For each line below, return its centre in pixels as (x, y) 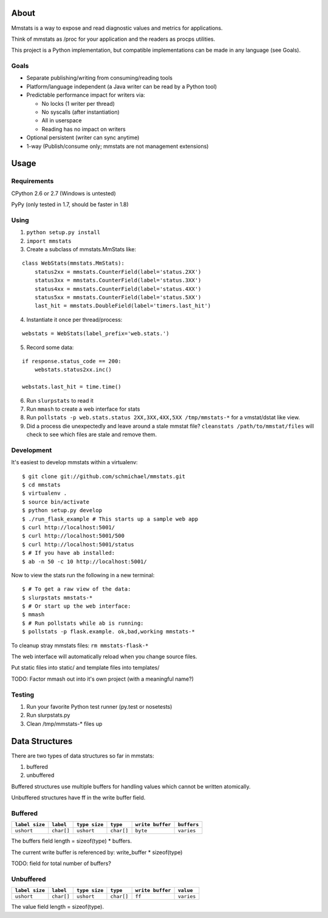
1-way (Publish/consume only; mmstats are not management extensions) (118, 146)
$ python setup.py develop (62, 510)
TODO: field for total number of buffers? (61, 863)
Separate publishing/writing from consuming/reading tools (100, 78)
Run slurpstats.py (48, 715)
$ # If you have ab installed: (69, 553)
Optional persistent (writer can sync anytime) (83, 137)
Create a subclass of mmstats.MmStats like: (81, 249)
